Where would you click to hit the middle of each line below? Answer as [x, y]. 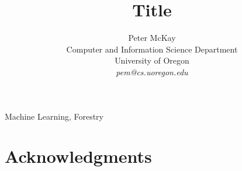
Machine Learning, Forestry [54, 116]
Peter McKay [152, 38]
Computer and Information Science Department [152, 49]
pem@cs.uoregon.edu [152, 71]
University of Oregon [152, 60]
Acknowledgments [78, 156]
